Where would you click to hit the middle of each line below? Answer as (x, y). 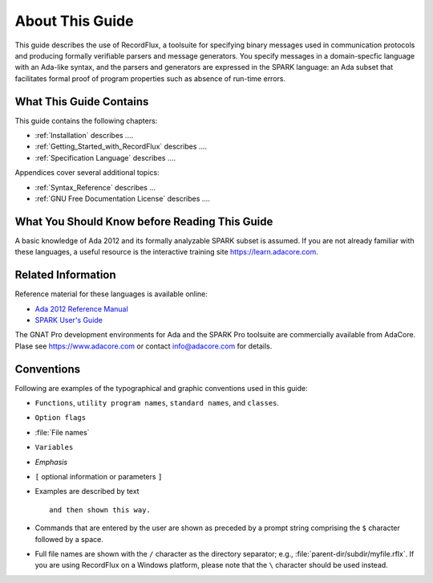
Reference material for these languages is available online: (111, 294)
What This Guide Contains (82, 102)
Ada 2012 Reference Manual (81, 308)
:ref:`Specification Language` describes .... (105, 157)
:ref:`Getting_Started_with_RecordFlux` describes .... (121, 147)
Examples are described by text (87, 491)
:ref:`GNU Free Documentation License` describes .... (122, 198)
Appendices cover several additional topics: (87, 173)
